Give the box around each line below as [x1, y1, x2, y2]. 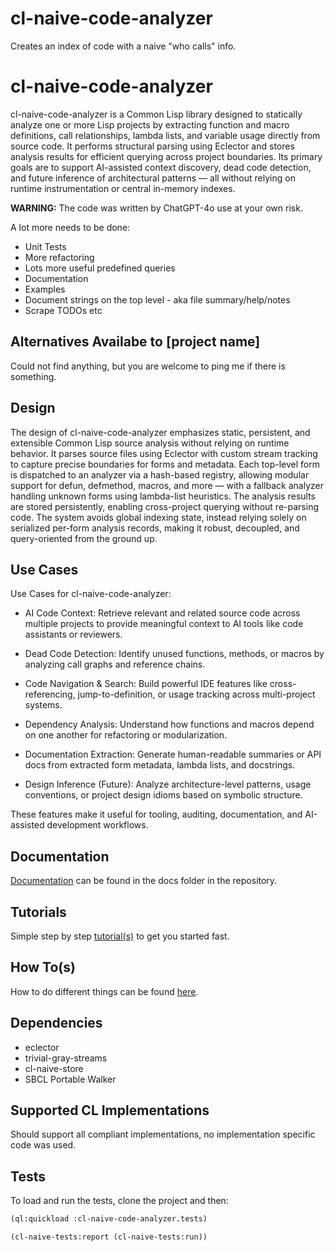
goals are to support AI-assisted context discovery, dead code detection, [10, 161, 312, 173]
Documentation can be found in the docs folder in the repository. [10, 875, 278, 887]
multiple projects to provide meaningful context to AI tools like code [24, 618, 304, 630]
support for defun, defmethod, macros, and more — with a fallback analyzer [10, 479, 324, 491]
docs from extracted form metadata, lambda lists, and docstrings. [24, 759, 296, 771]
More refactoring [24, 251, 95, 263]
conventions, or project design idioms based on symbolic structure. [24, 789, 303, 801]
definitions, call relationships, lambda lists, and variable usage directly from [10, 129, 321, 141]
